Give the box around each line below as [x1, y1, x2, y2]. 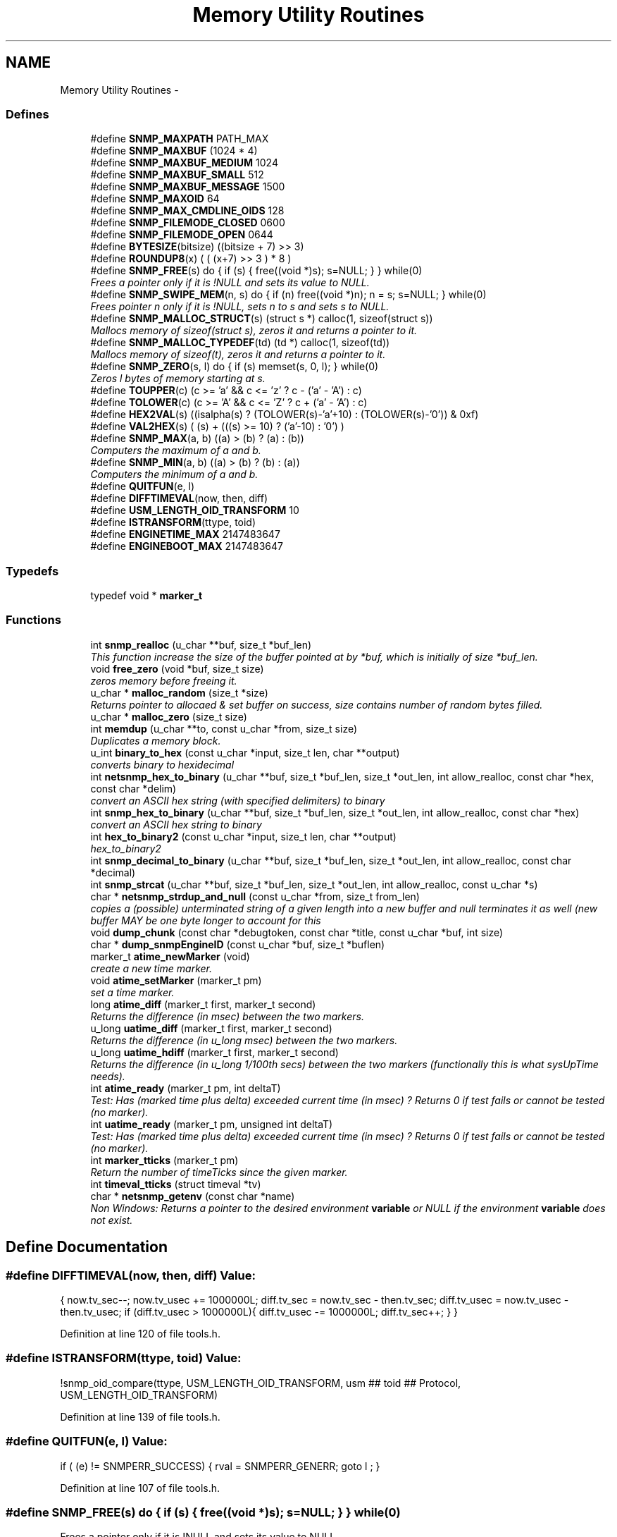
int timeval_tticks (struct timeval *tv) [90, 1177, 261, 1190]
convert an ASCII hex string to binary [90, 818, 262, 831]
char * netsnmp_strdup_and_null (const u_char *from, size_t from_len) [90, 890, 420, 902]
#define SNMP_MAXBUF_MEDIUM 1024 [90, 157, 278, 169]
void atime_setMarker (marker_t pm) [90, 974, 262, 986]
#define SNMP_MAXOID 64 [90, 192, 220, 205]
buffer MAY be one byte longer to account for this [90, 914, 321, 926]
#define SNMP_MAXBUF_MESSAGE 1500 [90, 180, 285, 193]
